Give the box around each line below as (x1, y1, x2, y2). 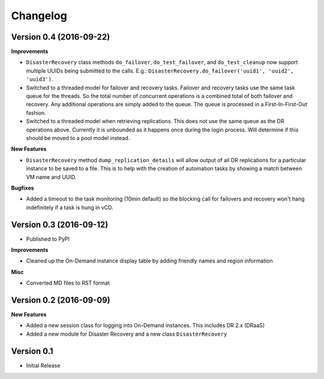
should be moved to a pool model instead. (26, 134, 130, 141)
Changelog (11, 9, 67, 22)
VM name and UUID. (26, 173, 77, 180)
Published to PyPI (26, 235, 70, 243)
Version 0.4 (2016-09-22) (11, 32, 110, 42)
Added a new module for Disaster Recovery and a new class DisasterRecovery (26, 330, 227, 338)
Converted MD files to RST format (26, 279, 110, 287)
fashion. (26, 109, 46, 117)
